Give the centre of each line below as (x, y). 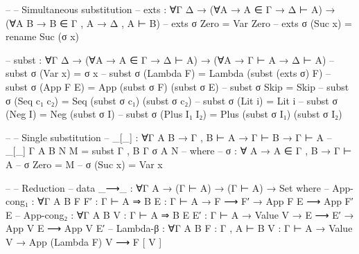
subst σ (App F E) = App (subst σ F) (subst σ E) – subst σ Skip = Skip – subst (177, 86)
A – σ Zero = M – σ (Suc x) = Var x (84, 164)
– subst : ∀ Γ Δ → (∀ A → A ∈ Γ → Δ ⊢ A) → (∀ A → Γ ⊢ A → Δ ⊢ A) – (170, 59)
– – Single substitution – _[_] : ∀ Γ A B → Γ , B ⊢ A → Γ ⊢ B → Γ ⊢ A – (169, 137)
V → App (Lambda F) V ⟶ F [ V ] (84, 241)
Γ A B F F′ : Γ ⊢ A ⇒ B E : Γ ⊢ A (121, 201)
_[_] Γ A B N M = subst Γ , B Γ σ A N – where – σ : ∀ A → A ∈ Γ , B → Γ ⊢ (179, 151)
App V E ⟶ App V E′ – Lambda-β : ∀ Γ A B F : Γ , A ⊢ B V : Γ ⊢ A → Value (179, 228)
